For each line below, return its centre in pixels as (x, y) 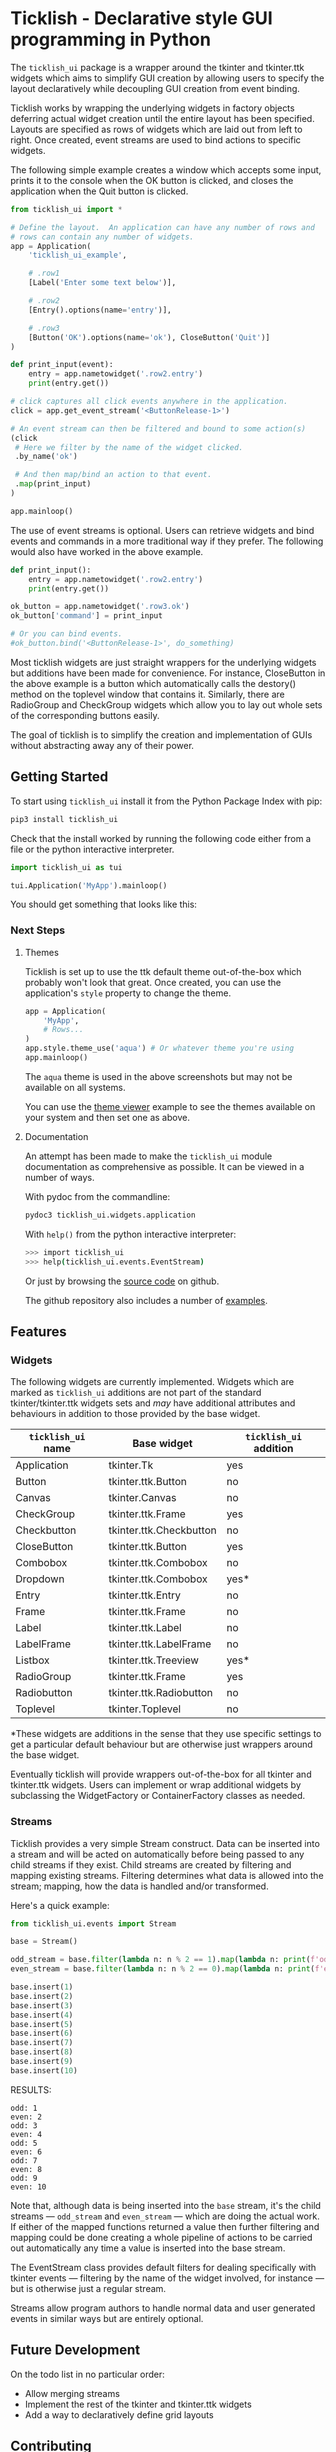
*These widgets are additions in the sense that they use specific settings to (166, 1734)
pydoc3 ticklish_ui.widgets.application (110, 1215)
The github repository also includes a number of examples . (146, 1300)
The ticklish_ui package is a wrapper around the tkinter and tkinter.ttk (157, 67)
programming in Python (111, 39)
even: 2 (26, 2117)
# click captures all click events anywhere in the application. (149, 402)
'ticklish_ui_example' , (78, 255)
